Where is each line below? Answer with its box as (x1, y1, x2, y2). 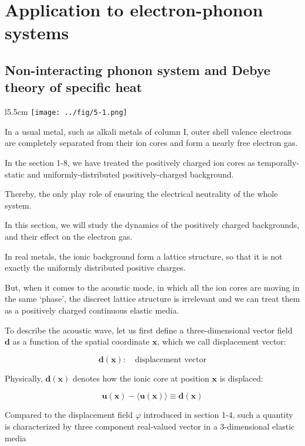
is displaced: (219, 372, 263, 384)
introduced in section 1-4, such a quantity (143, 408, 293, 421)
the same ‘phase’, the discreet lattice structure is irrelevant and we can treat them (5, 292, 300, 305)
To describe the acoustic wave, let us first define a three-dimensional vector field (5, 324, 293, 336)
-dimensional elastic (224, 420, 295, 432)
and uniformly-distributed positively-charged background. (27, 168, 234, 180)
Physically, (5, 372, 43, 384)
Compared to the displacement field (5, 408, 133, 421)
